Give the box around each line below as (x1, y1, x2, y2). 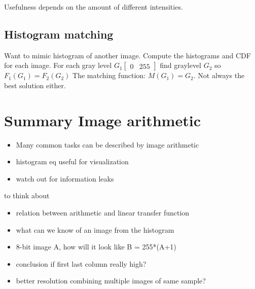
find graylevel (160, 60, 202, 70)
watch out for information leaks (16, 173, 114, 184)
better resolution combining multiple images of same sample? (16, 275, 206, 286)
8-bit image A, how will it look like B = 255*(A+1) (16, 241, 176, 252)
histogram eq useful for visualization (16, 156, 129, 167)
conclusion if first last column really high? (16, 258, 147, 269)
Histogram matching (4, 26, 114, 42)
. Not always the (193, 70, 245, 81)
